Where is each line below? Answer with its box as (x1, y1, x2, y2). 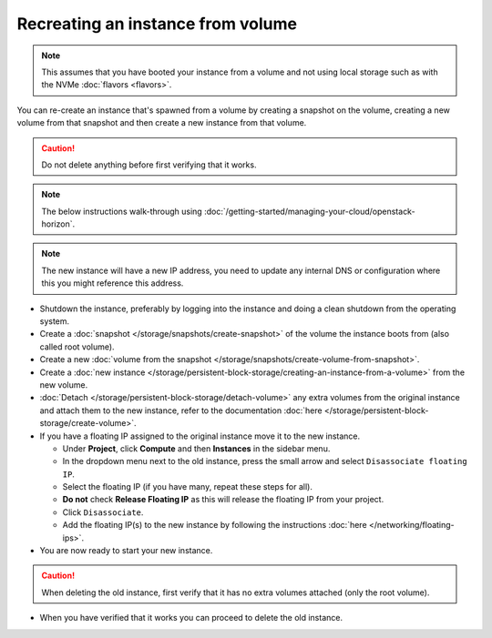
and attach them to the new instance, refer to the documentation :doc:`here (39, 405, 323, 416)
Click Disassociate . (62, 506, 144, 518)
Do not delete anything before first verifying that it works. (41, 159, 257, 170)
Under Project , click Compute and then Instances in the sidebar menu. (62, 442, 331, 454)
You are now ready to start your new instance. (39, 545, 213, 556)
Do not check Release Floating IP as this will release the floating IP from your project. (62, 494, 384, 505)
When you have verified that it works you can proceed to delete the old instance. (39, 613, 343, 623)
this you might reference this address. (41, 278, 184, 289)
